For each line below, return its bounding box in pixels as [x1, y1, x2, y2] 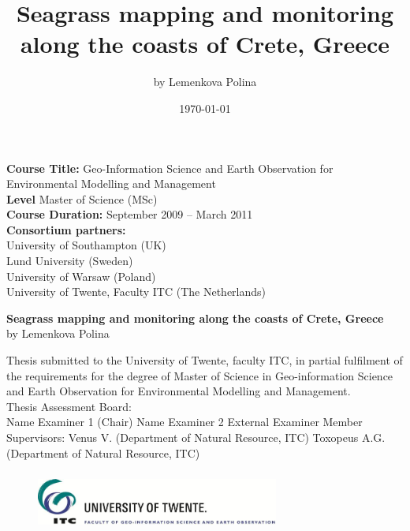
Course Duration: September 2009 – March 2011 [6, 206, 253, 222]
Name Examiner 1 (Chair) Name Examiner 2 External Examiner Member [6, 413, 363, 430]
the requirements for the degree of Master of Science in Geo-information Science [6, 367, 393, 383]
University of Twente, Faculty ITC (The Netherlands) [6, 283, 266, 300]
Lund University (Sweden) [6, 252, 133, 269]
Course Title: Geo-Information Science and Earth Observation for [6, 159, 334, 176]
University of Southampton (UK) [6, 237, 166, 253]
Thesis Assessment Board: [6, 398, 132, 414]
